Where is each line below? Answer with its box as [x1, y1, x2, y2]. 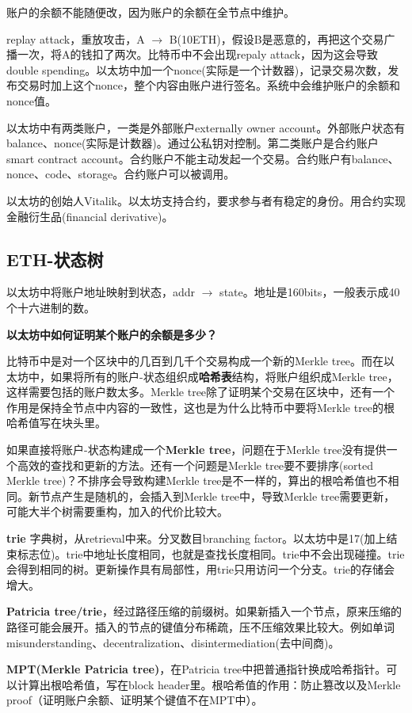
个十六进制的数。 [6, 299, 95, 315]
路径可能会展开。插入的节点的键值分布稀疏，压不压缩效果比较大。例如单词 [6, 619, 395, 635]
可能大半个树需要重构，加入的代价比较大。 [6, 503, 228, 520]
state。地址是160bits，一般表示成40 [219, 284, 400, 300]
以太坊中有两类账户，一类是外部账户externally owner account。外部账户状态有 [6, 119, 406, 135]
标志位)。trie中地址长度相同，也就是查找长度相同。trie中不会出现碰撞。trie [17, 545, 405, 562]
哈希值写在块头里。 [6, 414, 106, 431]
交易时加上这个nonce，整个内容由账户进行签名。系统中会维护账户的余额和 [17, 77, 400, 93]
